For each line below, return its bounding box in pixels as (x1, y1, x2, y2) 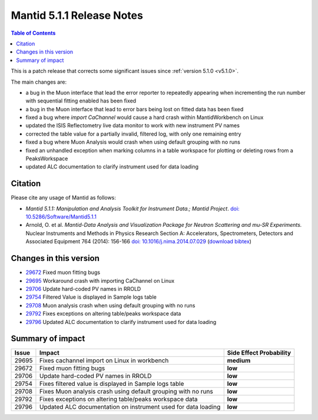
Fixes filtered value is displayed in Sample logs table (39, 380, 184, 388)
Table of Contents (11, 29, 56, 37)
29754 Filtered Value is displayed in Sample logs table (25, 293, 157, 300)
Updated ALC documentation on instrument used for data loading (39, 403, 221, 411)
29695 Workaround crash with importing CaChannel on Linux (25, 277, 175, 284)
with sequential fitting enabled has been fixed (25, 97, 137, 104)
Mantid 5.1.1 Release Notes (11, 9, 144, 22)
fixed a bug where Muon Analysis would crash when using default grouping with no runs (25, 138, 241, 145)
